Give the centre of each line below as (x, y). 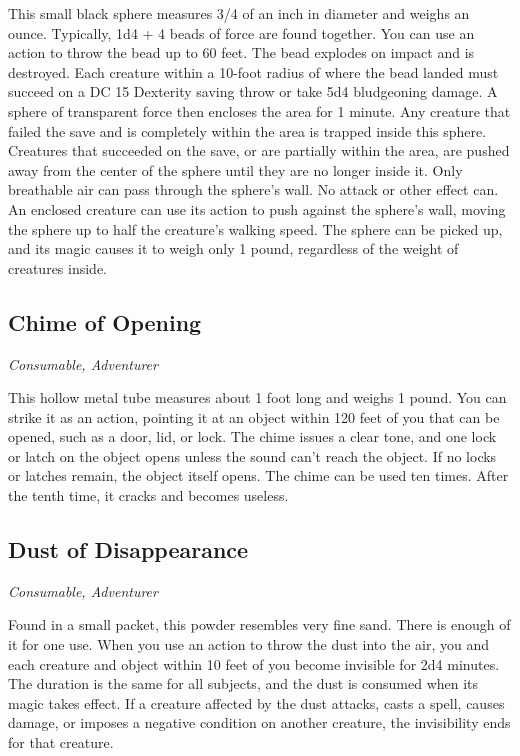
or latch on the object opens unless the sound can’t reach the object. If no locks (252, 455)
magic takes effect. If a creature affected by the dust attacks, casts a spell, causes (256, 702)
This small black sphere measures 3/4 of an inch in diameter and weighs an (239, 13)
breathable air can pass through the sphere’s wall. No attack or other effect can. (253, 189)
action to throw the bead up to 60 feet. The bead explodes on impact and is (241, 52)
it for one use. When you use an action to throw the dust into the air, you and (249, 644)
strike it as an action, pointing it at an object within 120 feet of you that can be (254, 416)
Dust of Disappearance (128, 549)
